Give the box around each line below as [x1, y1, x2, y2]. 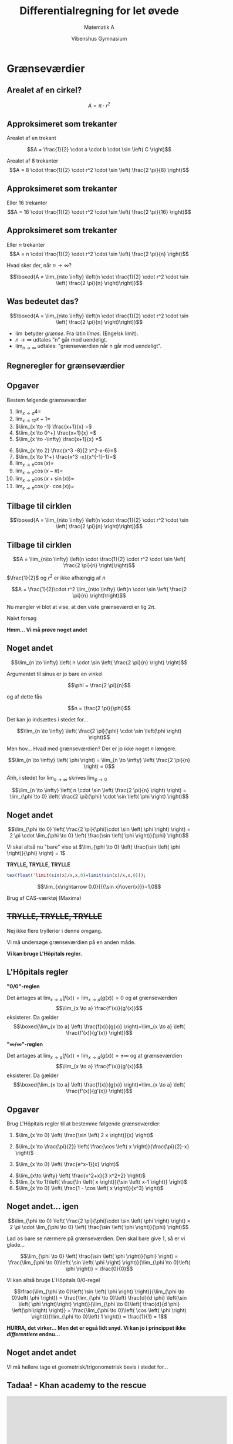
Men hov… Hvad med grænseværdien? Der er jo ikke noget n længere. [6, 745, 177, 752]
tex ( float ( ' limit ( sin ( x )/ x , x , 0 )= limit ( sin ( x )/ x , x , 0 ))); [6, 873, 146, 879]
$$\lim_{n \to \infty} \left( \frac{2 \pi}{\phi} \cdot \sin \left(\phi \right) [16, 727, 182, 734]
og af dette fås [6, 693, 42, 700]
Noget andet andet [6, 1347, 77, 1358]
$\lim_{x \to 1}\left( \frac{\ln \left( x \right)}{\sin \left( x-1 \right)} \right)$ [15, 1178, 187, 1185]
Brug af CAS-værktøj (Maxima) [6, 895, 82, 902]
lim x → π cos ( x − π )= [15, 467, 63, 475]
